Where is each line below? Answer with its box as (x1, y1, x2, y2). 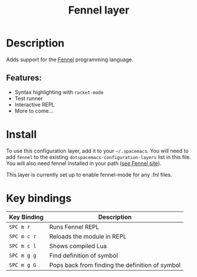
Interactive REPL (14, 101, 55, 108)
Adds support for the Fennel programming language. (6, 56, 134, 63)
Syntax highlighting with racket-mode (14, 89, 104, 96)
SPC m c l (9, 242, 36, 249)
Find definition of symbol (49, 251, 118, 259)
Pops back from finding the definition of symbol (49, 261, 181, 269)
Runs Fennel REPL (49, 222, 100, 231)
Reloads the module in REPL (49, 232, 127, 241)
